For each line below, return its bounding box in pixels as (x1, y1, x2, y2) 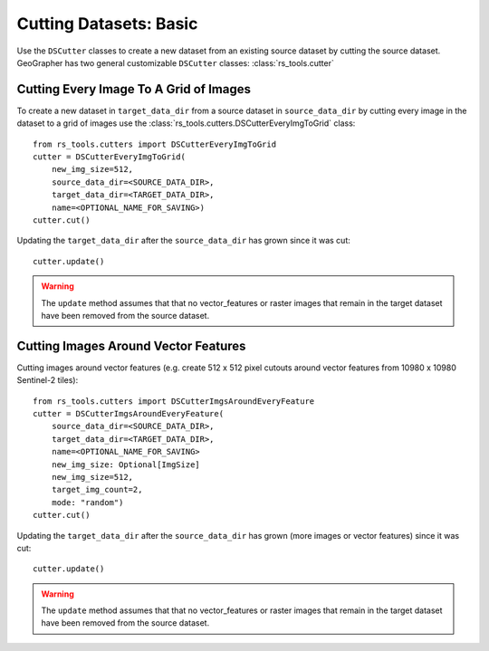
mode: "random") (51, 497, 124, 507)
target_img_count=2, (51, 484, 143, 495)
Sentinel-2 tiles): (16, 375, 79, 386)
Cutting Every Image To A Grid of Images (16, 81, 251, 97)
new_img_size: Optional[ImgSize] (51, 459, 201, 470)
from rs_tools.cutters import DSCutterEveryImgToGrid (33, 139, 276, 149)
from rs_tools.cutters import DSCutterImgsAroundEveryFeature (33, 396, 315, 407)
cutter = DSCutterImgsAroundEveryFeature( (33, 408, 225, 418)
